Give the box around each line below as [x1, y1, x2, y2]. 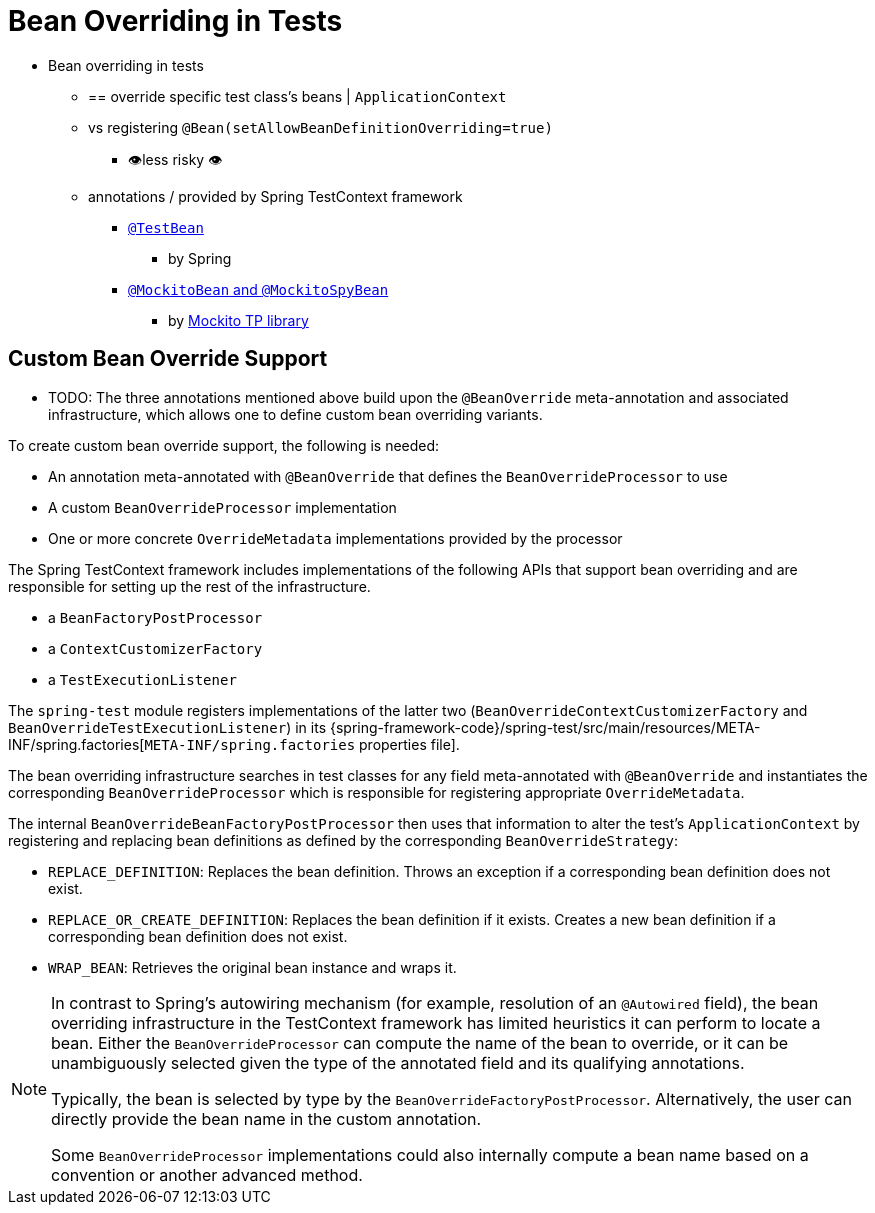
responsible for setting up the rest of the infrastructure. [8, 577, 371, 595]
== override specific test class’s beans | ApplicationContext [88, 87, 507, 105]
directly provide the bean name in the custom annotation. [51, 1108, 482, 1129]
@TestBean [128, 219, 204, 236]
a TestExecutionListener [48, 670, 237, 688]
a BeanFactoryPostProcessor [48, 608, 263, 626]
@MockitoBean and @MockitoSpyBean [128, 280, 389, 298]
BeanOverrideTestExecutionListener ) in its [8, 718, 327, 736]
